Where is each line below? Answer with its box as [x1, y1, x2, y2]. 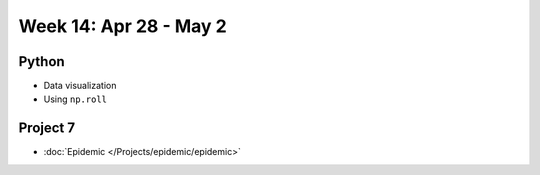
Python [18, 53, 65, 70]
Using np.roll [43, 93, 108, 105]
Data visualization [43, 80, 117, 92]
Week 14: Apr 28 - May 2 [18, 15, 227, 37]
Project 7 [18, 120, 75, 137]
